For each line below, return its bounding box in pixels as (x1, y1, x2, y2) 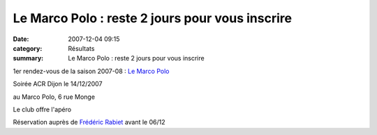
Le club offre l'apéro (13, 105, 72, 113)
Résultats (68, 44, 95, 52)
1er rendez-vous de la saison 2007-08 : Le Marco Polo (13, 67, 170, 75)
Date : (13, 35, 29, 43)
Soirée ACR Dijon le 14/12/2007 (13, 80, 103, 88)
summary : (13, 54, 44, 63)
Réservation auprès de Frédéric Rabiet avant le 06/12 (13, 118, 165, 127)
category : (13, 44, 43, 52)
